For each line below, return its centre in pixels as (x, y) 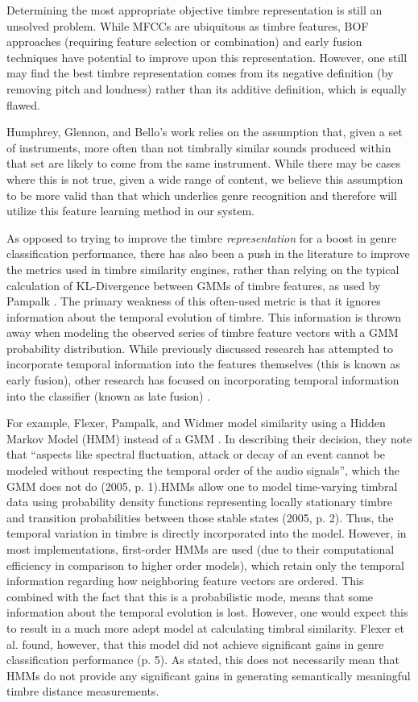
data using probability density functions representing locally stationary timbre (199, 502)
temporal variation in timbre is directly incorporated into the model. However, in (207, 533)
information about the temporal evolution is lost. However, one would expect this (207, 612)
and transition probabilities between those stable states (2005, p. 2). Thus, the (200, 517)
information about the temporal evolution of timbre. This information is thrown (204, 316)
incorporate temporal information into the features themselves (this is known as (203, 364)
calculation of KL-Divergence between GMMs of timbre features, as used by (194, 285)
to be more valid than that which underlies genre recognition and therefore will (202, 195)
